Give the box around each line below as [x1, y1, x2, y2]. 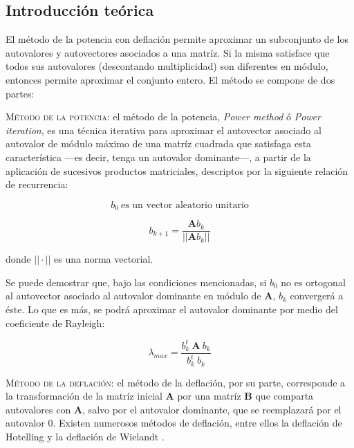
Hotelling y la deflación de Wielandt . [6, 429, 165, 443]
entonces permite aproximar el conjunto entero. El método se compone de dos [6, 72, 335, 86]
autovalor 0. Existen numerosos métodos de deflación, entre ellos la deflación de [6, 416, 342, 430]
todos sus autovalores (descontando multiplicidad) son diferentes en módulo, [6, 59, 328, 73]
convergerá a [290, 288, 344, 303]
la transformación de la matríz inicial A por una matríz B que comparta [6, 389, 314, 403]
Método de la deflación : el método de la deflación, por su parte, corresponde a [6, 375, 346, 389]
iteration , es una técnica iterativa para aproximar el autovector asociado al [6, 122, 322, 137]
